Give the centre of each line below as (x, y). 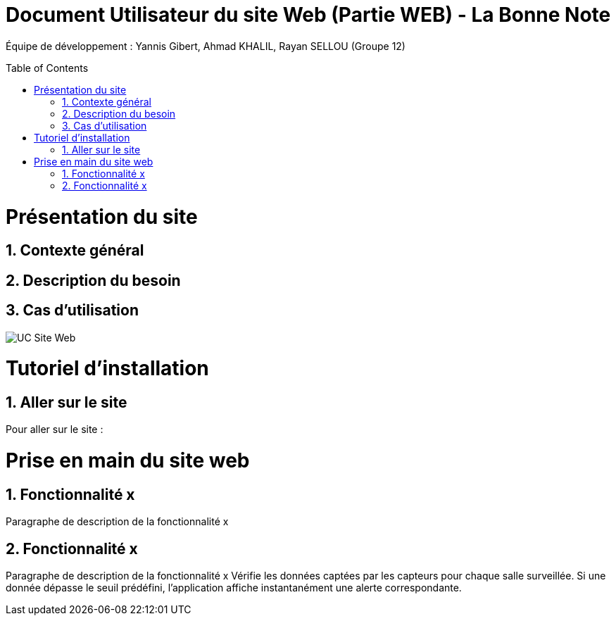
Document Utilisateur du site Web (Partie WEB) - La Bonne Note (308, 15)
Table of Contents (47, 68)
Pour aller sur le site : (55, 429)
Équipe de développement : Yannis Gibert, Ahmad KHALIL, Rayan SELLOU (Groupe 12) (206, 46)
